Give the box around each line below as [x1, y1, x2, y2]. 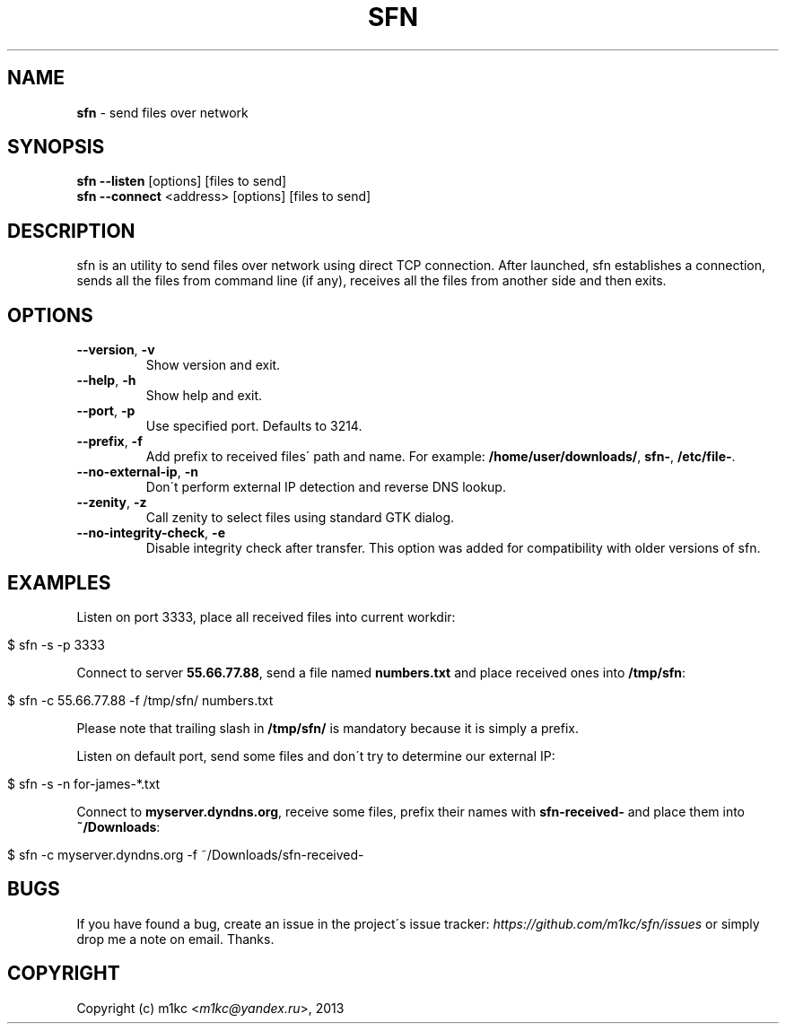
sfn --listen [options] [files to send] [76, 173, 287, 189]
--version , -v [76, 342, 155, 358]
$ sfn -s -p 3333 [7, 636, 106, 652]
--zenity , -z [76, 494, 147, 511]
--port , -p [76, 403, 135, 419]
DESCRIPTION [7, 219, 135, 242]
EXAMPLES [7, 571, 111, 594]
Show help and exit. [145, 388, 263, 404]
